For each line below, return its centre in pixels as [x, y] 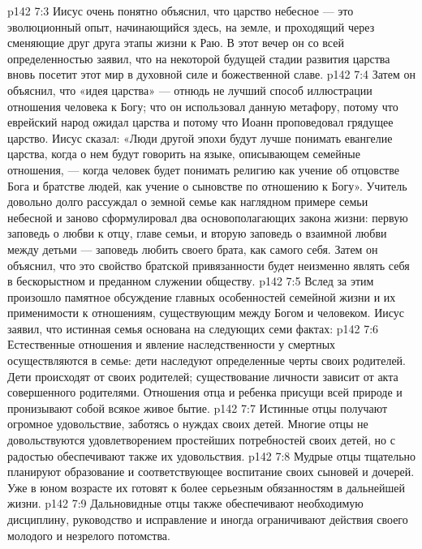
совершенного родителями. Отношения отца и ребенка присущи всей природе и [205, 392]
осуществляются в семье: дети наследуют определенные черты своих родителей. [207, 360]
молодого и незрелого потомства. [89, 535]
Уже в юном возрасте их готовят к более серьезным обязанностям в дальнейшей [206, 487]
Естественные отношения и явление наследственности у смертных [172, 344]
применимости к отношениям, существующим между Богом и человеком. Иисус [206, 313]
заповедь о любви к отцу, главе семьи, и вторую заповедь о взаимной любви [197, 233]
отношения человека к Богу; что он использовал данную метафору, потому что [203, 106]
